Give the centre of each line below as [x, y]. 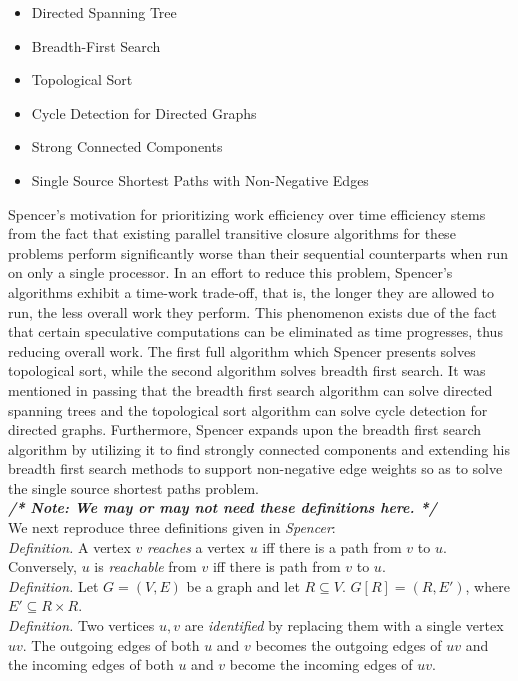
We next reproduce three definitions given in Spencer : [172, 527]
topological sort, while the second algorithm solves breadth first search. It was [247, 370]
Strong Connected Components [127, 146]
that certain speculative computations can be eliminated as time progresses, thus [255, 331]
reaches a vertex [196, 546]
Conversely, [42, 566]
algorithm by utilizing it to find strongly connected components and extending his [259, 448]
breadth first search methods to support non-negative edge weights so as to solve [255, 468]
